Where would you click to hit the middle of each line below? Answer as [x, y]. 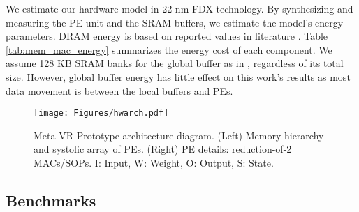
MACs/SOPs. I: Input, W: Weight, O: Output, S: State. [154, 162]
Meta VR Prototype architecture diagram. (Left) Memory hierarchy [179, 135]
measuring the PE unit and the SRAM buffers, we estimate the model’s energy [175, 22]
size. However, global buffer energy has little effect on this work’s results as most [178, 76]
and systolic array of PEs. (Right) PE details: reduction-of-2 [163, 149]
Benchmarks [51, 200]
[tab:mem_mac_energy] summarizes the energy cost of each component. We [169, 49]
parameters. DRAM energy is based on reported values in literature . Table [167, 36]
